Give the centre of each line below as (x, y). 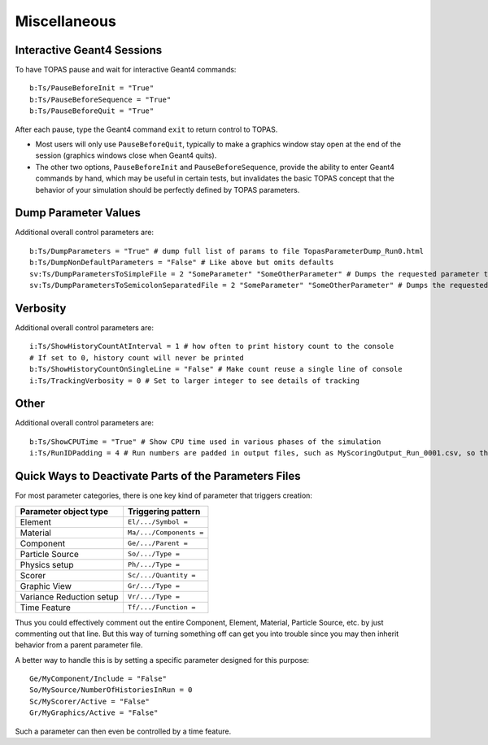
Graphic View (46, 586)
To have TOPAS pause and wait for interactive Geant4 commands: (126, 70)
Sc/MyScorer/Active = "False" (90, 701)
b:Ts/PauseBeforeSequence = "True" (100, 99)
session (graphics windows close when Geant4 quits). (126, 155)
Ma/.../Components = (166, 533)
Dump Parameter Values (78, 213)
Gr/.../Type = (154, 586)
